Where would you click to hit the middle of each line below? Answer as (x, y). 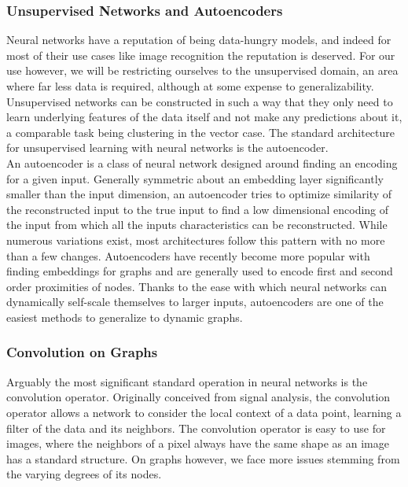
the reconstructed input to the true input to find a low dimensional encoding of (198, 209)
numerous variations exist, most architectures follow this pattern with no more (196, 240)
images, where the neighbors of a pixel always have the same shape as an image (198, 443)
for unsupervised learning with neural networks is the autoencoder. (167, 148)
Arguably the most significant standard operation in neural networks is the (187, 381)
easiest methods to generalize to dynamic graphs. (125, 317)
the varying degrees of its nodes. (84, 474)
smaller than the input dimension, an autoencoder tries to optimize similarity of (199, 194)
